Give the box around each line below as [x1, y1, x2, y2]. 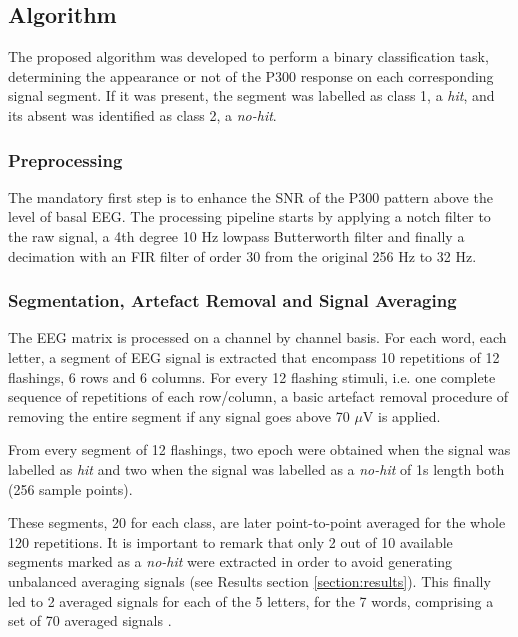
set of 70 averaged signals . [8, 610, 172, 631]
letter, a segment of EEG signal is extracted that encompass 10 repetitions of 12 [8, 346, 500, 367]
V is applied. [362, 405, 441, 426]
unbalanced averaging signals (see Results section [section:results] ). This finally [8, 570, 491, 591]
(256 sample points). [8, 478, 133, 499]
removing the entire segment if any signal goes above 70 [8, 405, 350, 426]
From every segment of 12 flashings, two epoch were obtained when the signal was [8, 439, 511, 460]
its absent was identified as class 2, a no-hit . [8, 104, 277, 125]
